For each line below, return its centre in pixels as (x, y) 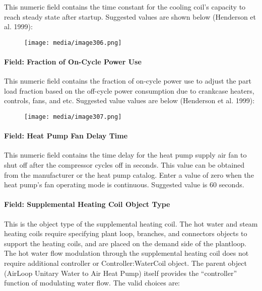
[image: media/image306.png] (73, 43)
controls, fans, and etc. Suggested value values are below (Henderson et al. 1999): (129, 100)
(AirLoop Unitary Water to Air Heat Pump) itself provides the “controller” (121, 273)
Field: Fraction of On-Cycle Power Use (73, 62)
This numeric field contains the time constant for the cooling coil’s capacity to (125, 7)
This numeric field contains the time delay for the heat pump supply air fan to (125, 155)
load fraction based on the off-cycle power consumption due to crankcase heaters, (129, 90)
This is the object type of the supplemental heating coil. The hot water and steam (131, 223)
